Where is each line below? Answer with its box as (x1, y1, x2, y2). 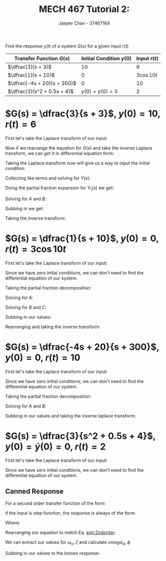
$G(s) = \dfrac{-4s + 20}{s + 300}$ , (5, 341, 159, 352)
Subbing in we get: (5, 205, 44, 211)
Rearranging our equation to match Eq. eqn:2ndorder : (5, 529, 116, 535)
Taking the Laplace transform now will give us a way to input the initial (5, 160, 150, 166)
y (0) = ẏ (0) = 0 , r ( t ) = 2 (5, 441, 106, 452)
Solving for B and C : (5, 304, 47, 310)
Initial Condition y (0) (81, 55, 132, 62)
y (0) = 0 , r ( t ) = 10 (5, 352, 81, 363)
